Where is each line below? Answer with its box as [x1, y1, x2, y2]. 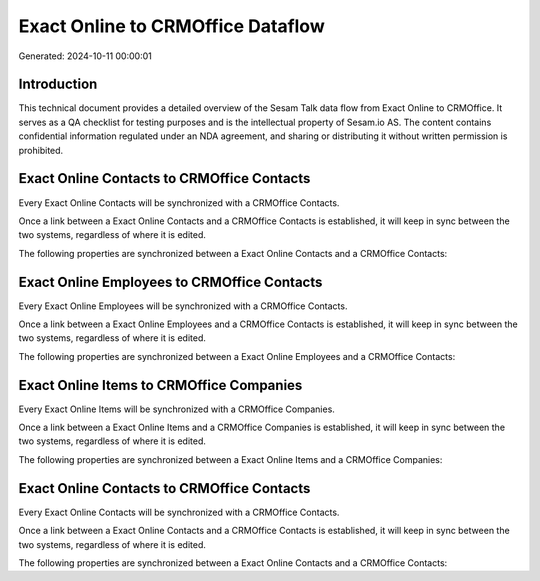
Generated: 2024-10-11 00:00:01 [18, 50, 152, 62]
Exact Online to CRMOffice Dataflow [18, 15, 325, 37]
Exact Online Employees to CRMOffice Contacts [18, 273, 323, 290]
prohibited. [18, 144, 64, 156]
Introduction [18, 76, 98, 93]
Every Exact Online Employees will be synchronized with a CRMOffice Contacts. [18, 300, 348, 312]
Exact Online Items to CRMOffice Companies [18, 376, 303, 394]
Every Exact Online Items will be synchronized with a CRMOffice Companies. [18, 403, 335, 415]
